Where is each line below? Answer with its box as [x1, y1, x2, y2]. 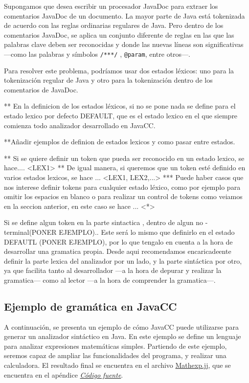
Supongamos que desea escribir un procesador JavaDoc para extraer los [4, 1, 218, 11]
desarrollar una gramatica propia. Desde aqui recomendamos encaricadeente [4, 246, 231, 256]
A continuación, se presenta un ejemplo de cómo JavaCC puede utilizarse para [4, 321, 239, 332]
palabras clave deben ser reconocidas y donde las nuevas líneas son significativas [4, 39, 244, 49]
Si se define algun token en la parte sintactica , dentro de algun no [4, 217, 204, 227]
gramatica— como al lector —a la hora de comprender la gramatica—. [4, 274, 216, 285]
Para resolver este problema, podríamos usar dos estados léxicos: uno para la [4, 65, 234, 75]
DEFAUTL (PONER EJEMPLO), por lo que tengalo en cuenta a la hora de [4, 236, 233, 247]
